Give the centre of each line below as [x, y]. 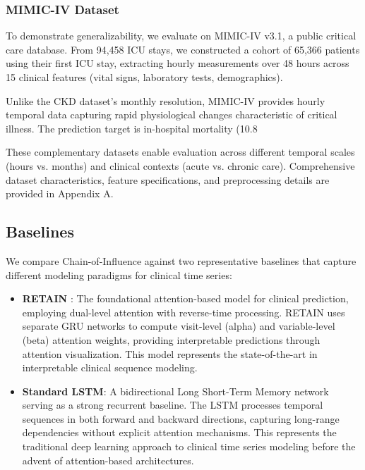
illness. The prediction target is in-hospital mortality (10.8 [132, 128]
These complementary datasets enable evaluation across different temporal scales [180, 152]
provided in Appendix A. [60, 193]
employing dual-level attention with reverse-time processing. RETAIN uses [184, 312]
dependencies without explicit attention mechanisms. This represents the [179, 432]
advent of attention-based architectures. [108, 460]
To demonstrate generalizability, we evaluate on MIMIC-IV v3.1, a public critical [181, 36]
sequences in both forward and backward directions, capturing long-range [181, 418]
